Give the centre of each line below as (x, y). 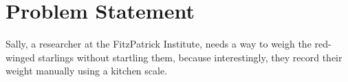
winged (20, 57)
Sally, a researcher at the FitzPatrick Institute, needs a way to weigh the (159, 44)
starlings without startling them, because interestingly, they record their (190, 57)
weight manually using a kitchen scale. (87, 71)
